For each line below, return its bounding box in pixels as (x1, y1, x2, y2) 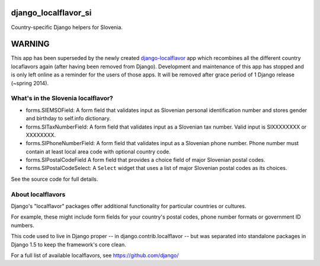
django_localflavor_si (11, 8, 92, 18)
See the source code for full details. (11, 175, 98, 182)
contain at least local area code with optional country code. (25, 148, 171, 155)
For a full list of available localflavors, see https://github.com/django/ (11, 252, 179, 259)
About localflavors (11, 190, 66, 198)
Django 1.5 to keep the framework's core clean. (11, 241, 127, 248)
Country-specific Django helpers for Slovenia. (11, 24, 123, 31)
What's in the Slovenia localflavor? (11, 94, 114, 102)
